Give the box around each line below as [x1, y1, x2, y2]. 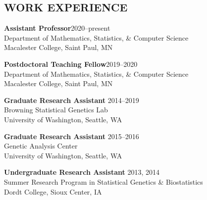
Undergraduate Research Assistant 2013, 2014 [4, 167, 159, 177]
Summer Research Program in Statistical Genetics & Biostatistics [4, 176, 203, 187]
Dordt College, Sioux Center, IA [4, 186, 102, 197]
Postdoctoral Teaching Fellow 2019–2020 [4, 58, 138, 69]
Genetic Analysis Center [4, 141, 78, 151]
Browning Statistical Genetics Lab [4, 104, 108, 115]
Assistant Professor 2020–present [4, 23, 110, 33]
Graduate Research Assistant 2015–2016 [4, 131, 139, 141]
